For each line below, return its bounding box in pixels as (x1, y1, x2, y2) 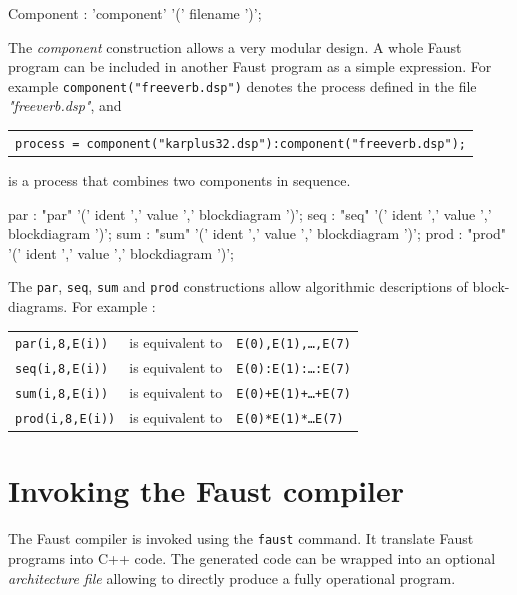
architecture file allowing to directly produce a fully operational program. (8, 567, 456, 588)
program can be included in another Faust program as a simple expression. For (8, 56, 492, 77)
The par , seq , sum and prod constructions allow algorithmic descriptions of (8, 276, 468, 297)
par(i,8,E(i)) (15, 337, 109, 352)
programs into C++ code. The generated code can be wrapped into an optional (8, 547, 496, 568)
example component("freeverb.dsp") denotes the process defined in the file (8, 75, 477, 96)
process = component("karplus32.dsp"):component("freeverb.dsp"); (15, 136, 467, 151)
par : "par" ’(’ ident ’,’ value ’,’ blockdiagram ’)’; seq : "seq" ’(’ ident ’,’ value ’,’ (8, 203, 492, 224)
